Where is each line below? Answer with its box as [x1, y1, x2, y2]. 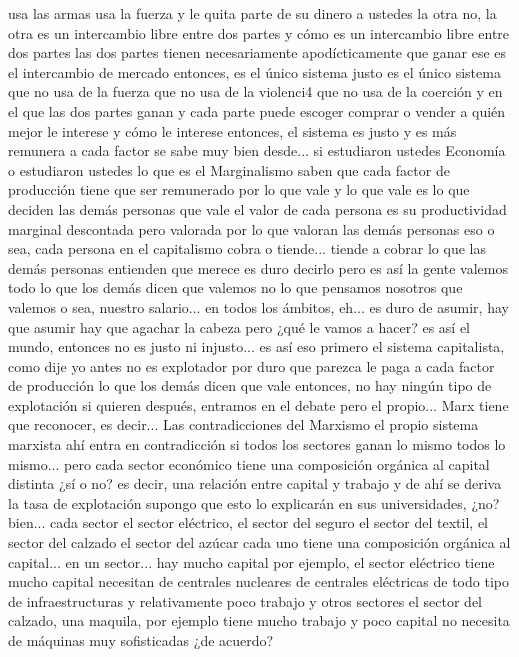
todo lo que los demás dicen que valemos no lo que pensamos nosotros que [8, 277, 463, 298]
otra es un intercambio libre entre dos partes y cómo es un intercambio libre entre [8, 22, 510, 43]
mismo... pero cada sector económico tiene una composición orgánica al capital [8, 453, 490, 474]
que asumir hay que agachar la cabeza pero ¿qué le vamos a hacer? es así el [8, 316, 470, 337]
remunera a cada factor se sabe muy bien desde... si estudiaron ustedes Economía [8, 140, 506, 161]
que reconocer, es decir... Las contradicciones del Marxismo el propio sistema [8, 414, 479, 435]
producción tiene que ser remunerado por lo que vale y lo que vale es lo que [8, 179, 470, 200]
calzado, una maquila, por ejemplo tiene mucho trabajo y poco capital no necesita [8, 610, 510, 631]
